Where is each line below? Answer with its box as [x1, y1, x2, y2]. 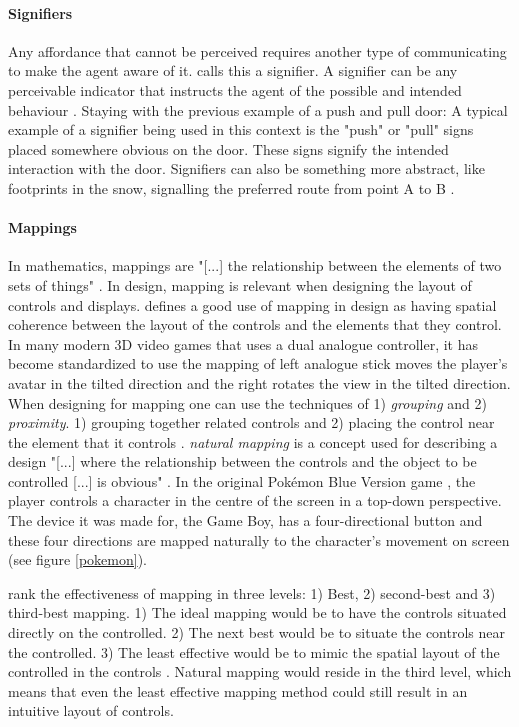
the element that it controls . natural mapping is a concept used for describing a [8, 431, 498, 452]
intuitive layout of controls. [8, 700, 174, 721]
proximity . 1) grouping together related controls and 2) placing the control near [8, 412, 495, 433]
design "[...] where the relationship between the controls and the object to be [8, 451, 477, 472]
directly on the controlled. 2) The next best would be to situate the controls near [8, 622, 505, 643]
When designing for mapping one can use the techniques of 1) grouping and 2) [8, 392, 487, 413]
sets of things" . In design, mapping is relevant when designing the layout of [8, 274, 472, 295]
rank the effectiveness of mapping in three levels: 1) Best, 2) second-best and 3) [8, 582, 496, 603]
